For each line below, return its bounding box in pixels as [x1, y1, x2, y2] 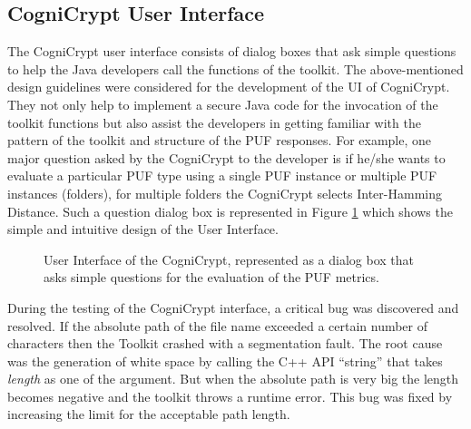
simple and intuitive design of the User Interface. [7, 219, 279, 239]
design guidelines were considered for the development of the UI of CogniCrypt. [7, 77, 450, 96]
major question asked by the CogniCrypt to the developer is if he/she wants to [7, 148, 446, 167]
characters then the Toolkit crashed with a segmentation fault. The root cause [7, 334, 443, 353]
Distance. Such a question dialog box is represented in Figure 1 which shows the [7, 201, 453, 220]
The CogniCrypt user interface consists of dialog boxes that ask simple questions [7, 42, 456, 61]
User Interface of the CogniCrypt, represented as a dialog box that [44, 249, 414, 268]
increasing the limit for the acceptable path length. [7, 405, 290, 424]
